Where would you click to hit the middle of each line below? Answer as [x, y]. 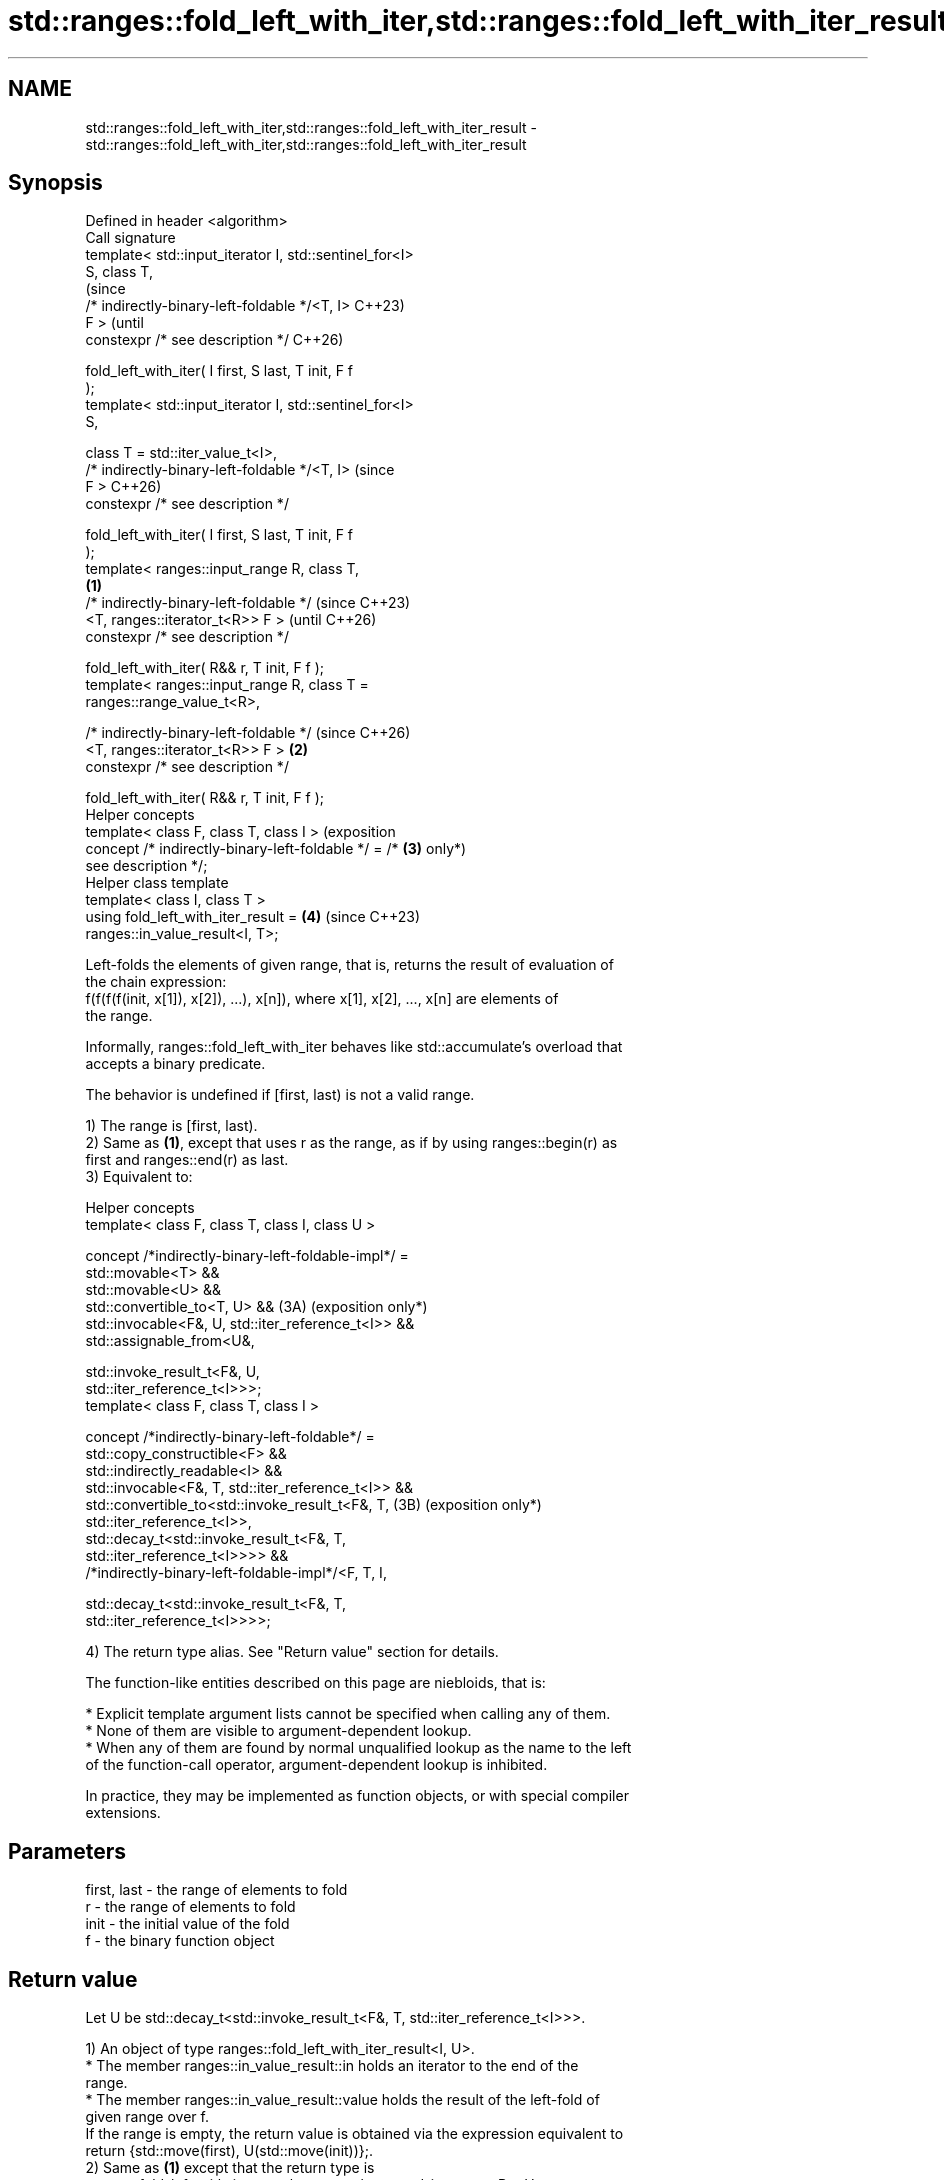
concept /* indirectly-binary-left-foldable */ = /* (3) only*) [276, 849]
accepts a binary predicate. [175, 1064]
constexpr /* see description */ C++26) [214, 340]
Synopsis [55, 183]
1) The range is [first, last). [171, 1126]
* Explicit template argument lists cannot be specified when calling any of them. [348, 1714]
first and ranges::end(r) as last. [187, 1160]
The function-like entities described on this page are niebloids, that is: [315, 1683]
